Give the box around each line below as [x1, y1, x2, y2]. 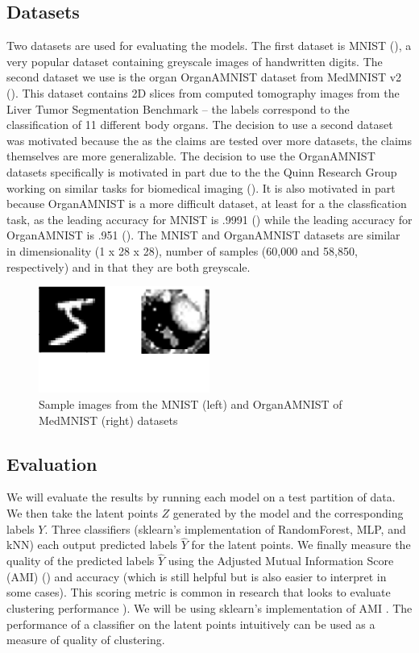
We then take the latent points [6, 505, 158, 521]
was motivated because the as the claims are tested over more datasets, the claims [6, 131, 413, 148]
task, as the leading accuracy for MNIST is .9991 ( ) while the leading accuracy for [6, 210, 413, 227]
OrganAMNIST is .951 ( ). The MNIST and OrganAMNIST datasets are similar [6, 227, 400, 243]
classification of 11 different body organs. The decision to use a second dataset [6, 116, 393, 133]
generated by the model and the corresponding [172, 505, 404, 521]
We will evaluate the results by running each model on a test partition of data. [6, 489, 396, 505]
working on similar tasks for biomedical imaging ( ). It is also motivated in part [6, 179, 396, 196]
